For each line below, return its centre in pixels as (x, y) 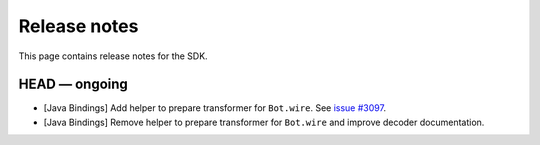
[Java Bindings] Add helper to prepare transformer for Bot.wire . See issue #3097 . (215, 108)
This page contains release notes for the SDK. (113, 56)
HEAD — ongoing (73, 84)
